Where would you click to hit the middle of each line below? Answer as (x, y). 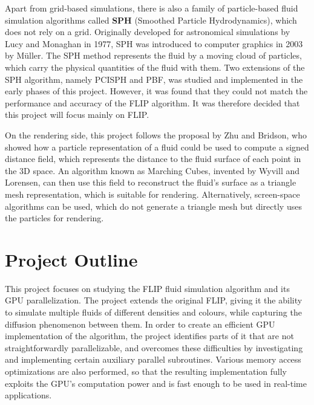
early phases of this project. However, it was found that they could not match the (156, 91)
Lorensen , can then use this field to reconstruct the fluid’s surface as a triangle (151, 182)
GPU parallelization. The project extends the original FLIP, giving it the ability (154, 300)
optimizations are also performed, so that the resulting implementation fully (146, 371)
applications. (28, 395)
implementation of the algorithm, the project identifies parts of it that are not (149, 336)
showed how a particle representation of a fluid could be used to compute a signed (157, 147)
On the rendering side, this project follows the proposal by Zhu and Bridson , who (156, 134)
